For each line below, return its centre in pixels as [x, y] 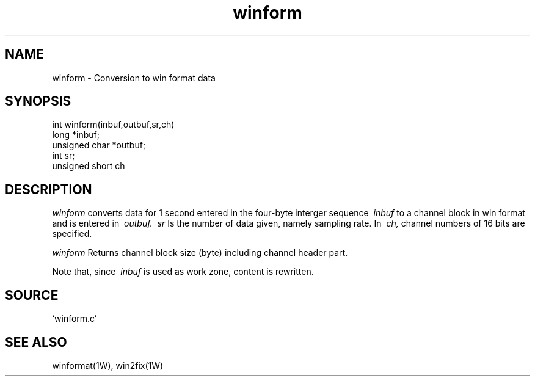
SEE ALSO [36, 342]
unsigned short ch [89, 166]
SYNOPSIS [38, 101]
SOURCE [32, 295]
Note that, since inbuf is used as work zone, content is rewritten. [183, 272]
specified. [72, 234]
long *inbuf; [76, 135]
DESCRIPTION [49, 189]
